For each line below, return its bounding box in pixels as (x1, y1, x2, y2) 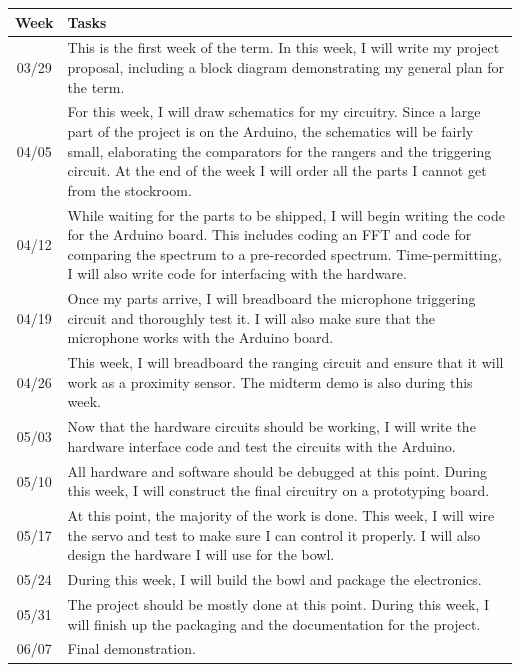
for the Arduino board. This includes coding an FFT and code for (67, 224, 472, 245)
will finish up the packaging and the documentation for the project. (67, 613, 481, 634)
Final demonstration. (67, 638, 196, 659)
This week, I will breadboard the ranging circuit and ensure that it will (67, 352, 504, 373)
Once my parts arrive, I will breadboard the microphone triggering (67, 288, 476, 309)
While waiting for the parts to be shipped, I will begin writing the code (67, 204, 505, 225)
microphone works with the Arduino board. (67, 327, 334, 348)
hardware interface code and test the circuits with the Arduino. (67, 435, 456, 456)
